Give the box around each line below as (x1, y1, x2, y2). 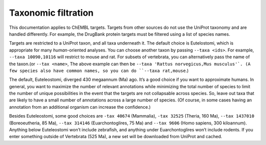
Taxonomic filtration (9, 7, 94, 18)
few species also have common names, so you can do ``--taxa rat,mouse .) (9, 68, 189, 73)
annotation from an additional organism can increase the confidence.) (9, 104, 151, 110)
